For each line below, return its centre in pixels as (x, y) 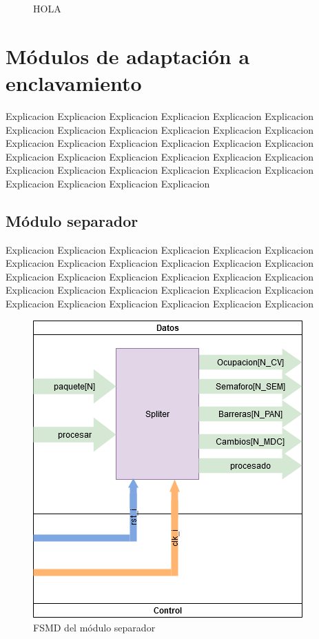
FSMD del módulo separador (94, 628)
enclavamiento (74, 82)
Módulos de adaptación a (128, 55)
